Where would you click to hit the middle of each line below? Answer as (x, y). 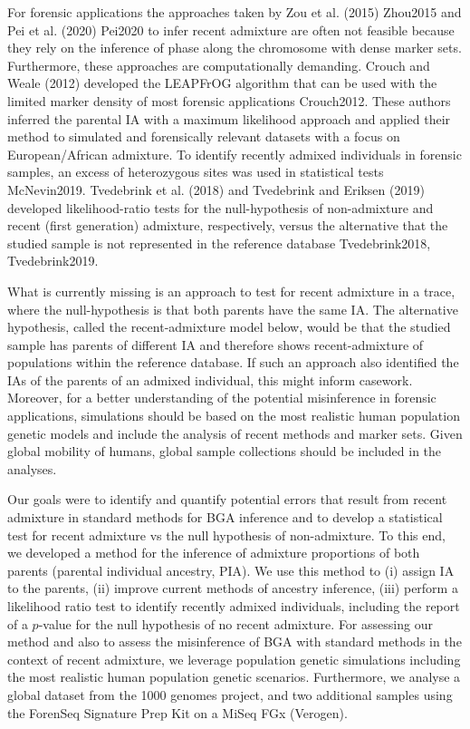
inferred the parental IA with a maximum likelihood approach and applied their (229, 118)
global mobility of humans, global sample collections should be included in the (225, 451)
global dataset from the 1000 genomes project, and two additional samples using (230, 694)
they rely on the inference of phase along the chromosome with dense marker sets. (235, 48)
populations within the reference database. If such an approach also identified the (233, 362)
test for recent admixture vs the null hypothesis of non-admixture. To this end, (226, 535)
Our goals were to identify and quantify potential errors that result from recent (227, 499)
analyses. (32, 468)
